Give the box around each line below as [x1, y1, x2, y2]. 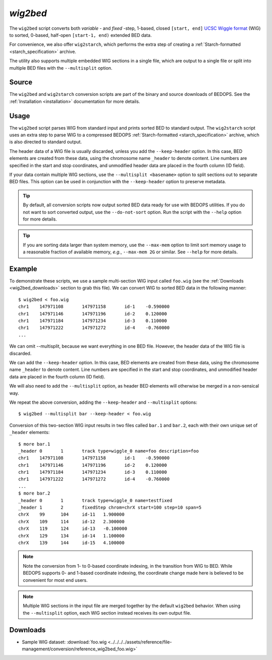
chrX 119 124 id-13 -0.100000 [18, 526, 127, 532]
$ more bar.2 [18, 490, 50, 497]
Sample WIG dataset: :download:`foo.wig [22, 639, 107, 645]
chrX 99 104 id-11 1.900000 [18, 512, 125, 517]
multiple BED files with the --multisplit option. [9, 65, 113, 71]
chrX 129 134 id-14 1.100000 [18, 533, 125, 538]
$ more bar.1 [18, 441, 50, 447]
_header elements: [9, 429, 50, 435]
